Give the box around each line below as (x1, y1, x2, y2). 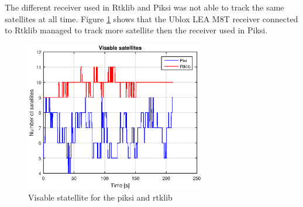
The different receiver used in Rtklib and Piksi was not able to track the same (5, 1, 284, 13)
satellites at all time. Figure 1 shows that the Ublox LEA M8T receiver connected (5, 12, 298, 25)
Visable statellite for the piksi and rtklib (28, 191, 173, 203)
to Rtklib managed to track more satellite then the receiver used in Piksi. (5, 24, 268, 36)
